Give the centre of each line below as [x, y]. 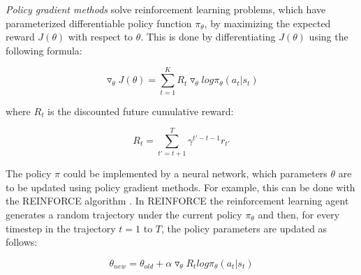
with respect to [101, 37]
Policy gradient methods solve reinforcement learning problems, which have [166, 9]
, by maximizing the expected [267, 23]
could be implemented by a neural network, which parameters [195, 173]
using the [329, 37]
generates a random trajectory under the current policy [124, 214]
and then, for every [299, 214]
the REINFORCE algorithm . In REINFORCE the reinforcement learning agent [177, 201]
